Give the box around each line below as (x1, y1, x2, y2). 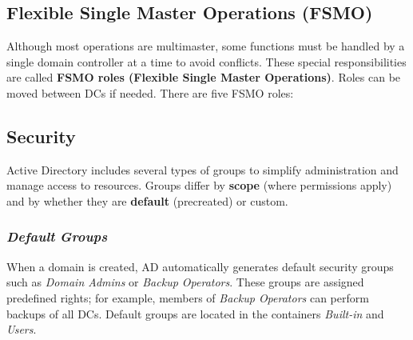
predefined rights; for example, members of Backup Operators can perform (6, 289, 369, 306)
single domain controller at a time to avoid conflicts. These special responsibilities (6, 53, 407, 70)
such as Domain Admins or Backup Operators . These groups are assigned (6, 274, 364, 290)
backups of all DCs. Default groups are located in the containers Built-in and (6, 305, 384, 322)
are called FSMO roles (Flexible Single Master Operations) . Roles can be (6, 69, 401, 86)
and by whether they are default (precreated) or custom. (6, 192, 288, 209)
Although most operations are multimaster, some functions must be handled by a (6, 38, 405, 54)
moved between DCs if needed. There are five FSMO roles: (6, 84, 294, 101)
